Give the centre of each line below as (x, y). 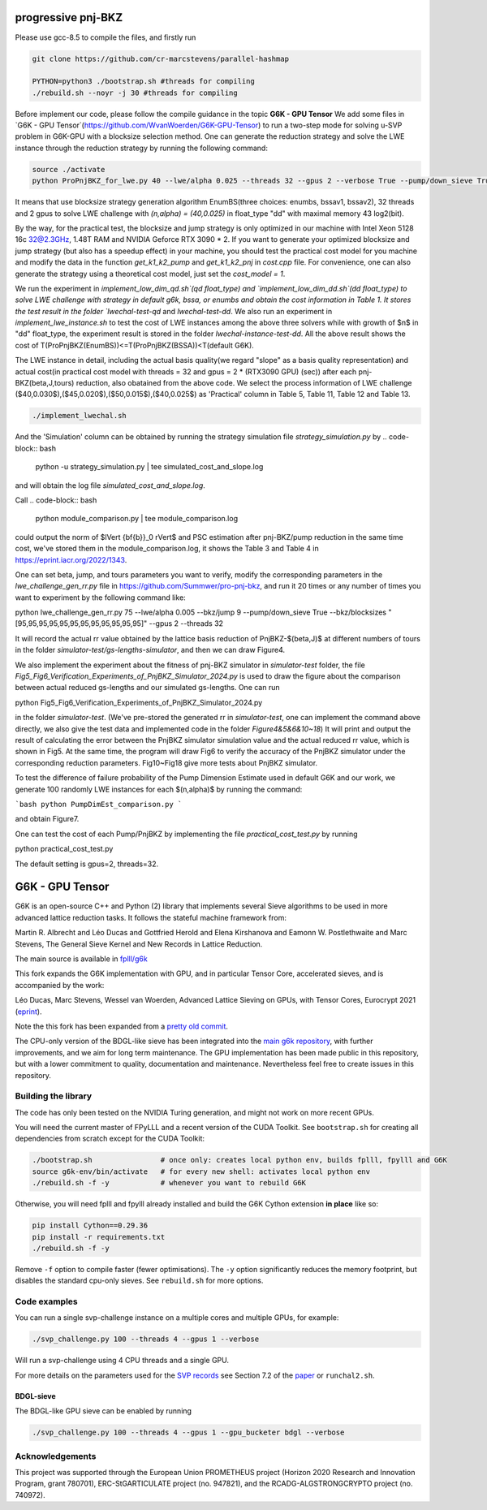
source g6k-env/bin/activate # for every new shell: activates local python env (201, 1171)
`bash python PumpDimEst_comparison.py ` (99, 804)
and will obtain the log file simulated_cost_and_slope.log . (110, 485)
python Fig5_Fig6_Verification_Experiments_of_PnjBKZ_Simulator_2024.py (139, 702)
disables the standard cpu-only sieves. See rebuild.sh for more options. (139, 1281)
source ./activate (69, 169)
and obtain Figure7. (47, 819)
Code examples (47, 1301)
